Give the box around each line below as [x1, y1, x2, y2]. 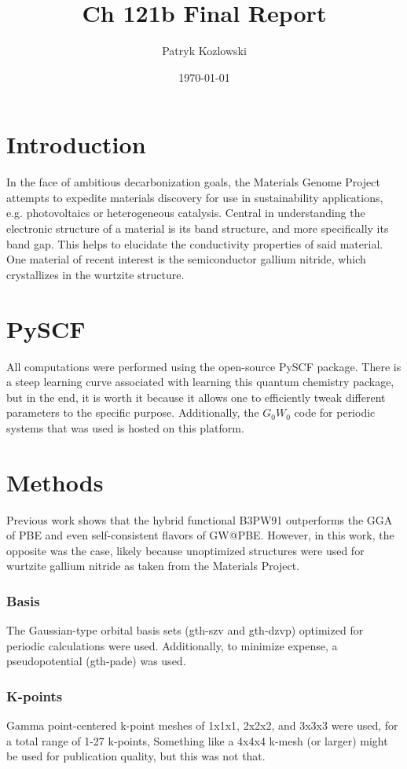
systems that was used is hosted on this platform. [6, 419, 244, 436]
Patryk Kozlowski [162, 42, 247, 59]
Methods [6, 465, 104, 498]
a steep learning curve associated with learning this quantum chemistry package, [6, 373, 394, 390]
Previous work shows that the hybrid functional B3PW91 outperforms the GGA [6, 511, 393, 528]
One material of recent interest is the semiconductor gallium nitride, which [6, 251, 366, 267]
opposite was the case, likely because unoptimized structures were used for [6, 542, 365, 558]
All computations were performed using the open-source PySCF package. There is [6, 358, 401, 374]
